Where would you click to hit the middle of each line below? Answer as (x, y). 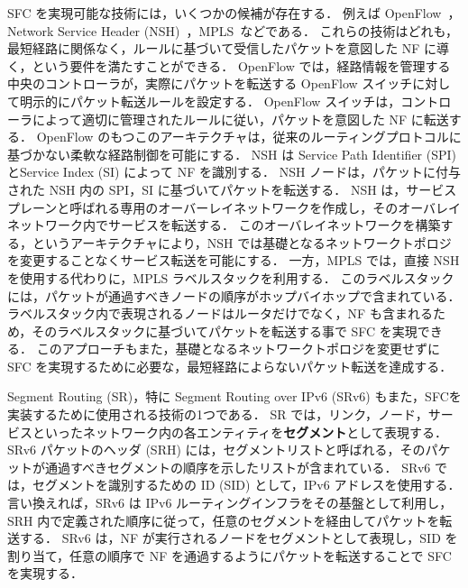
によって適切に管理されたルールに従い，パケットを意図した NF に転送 (240, 119)
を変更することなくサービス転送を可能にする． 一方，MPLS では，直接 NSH (234, 260)
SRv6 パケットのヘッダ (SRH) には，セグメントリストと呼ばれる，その (216, 450)
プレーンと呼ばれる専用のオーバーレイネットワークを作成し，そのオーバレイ (234, 207)
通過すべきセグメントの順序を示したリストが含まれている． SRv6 (238, 467)
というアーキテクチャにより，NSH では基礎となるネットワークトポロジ (242, 242)
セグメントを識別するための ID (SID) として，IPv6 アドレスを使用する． (246, 485)
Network (31, 30)
